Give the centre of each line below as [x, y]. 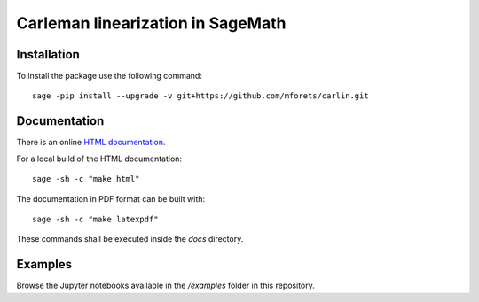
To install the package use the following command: [110, 76]
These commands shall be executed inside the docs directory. [130, 239]
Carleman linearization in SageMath [151, 23]
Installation [48, 54]
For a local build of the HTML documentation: [99, 159]
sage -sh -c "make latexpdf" [95, 219]
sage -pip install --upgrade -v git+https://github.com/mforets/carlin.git [200, 96]
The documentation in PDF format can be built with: [111, 198]
